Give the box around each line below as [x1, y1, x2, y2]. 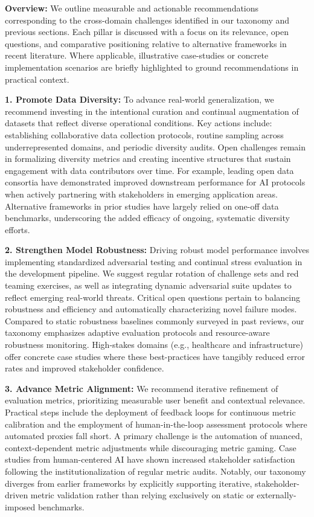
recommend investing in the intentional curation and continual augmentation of [5, 104, 299, 117]
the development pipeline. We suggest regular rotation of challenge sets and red [5, 267, 299, 280]
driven [5, 489, 28, 501]
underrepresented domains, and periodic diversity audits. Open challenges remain [5, 140, 306, 153]
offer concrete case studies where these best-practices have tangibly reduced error [5, 350, 305, 362]
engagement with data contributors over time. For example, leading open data [5, 164, 294, 176]
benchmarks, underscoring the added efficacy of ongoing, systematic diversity [5, 211, 290, 224]
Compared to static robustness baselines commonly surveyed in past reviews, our [5, 314, 304, 327]
